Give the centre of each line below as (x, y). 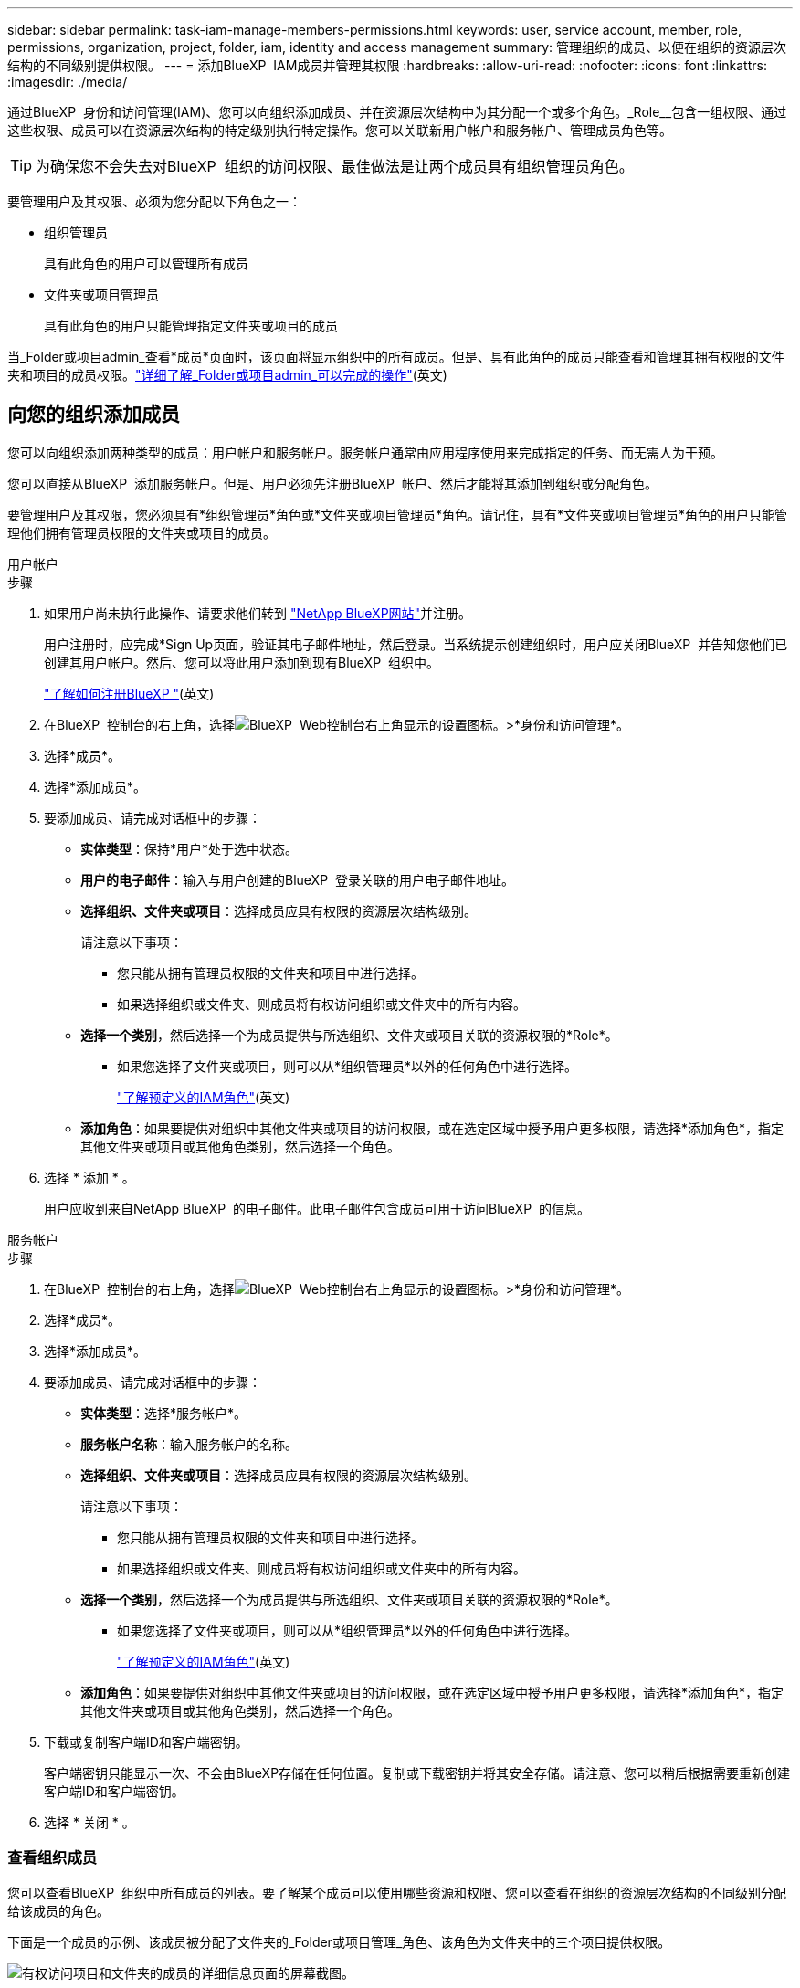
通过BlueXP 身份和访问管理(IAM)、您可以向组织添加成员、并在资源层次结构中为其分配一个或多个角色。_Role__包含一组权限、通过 (397, 112)
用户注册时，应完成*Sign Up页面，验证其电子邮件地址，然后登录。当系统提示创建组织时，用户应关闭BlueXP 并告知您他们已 (416, 644)
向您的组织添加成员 (94, 415)
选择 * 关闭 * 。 (89, 1822)
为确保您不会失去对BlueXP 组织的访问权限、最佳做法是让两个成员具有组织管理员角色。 (335, 166)
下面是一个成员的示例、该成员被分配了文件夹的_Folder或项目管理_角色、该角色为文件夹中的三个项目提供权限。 (339, 1941)
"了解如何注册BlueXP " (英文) (129, 693)
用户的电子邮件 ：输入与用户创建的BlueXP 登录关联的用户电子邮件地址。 (297, 879)
